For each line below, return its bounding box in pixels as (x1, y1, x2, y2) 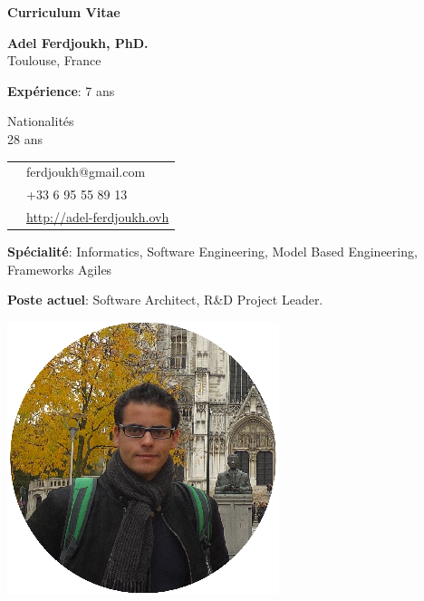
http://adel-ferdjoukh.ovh (26, 208, 169, 226)
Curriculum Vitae (7, 3, 120, 21)
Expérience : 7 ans (7, 81, 115, 100)
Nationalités (7, 111, 74, 131)
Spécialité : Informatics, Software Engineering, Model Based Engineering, (7, 242, 418, 261)
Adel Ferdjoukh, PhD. (7, 33, 149, 52)
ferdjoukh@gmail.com (26, 162, 146, 181)
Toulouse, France (7, 51, 101, 70)
